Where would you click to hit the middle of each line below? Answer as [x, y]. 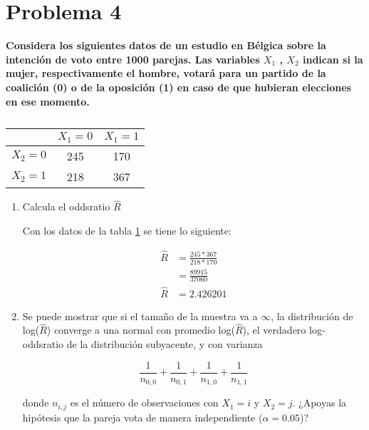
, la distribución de [312, 316]
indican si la [333, 59]
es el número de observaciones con [144, 403]
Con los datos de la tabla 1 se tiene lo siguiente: [127, 230]
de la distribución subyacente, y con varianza [165, 344]
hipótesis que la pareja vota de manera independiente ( [142, 417]
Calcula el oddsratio [66, 206]
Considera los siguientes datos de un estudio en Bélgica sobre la [166, 45]
